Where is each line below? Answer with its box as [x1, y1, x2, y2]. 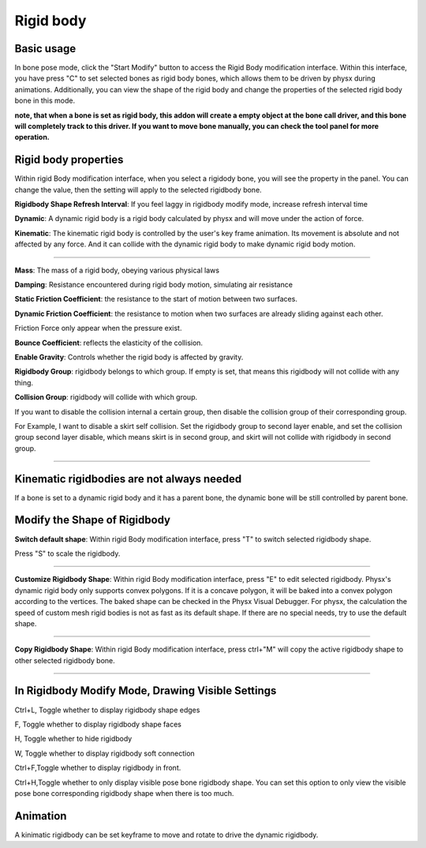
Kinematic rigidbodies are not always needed [14, 472, 242, 486]
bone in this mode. [14, 96, 75, 106]
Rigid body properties [14, 153, 124, 167]
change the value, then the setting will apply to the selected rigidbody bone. [14, 185, 262, 194]
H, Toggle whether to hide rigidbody [14, 734, 133, 744]
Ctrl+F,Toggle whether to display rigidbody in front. [14, 763, 181, 773]
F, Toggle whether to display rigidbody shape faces [14, 719, 181, 729]
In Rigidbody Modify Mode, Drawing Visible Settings [14, 684, 277, 698]
